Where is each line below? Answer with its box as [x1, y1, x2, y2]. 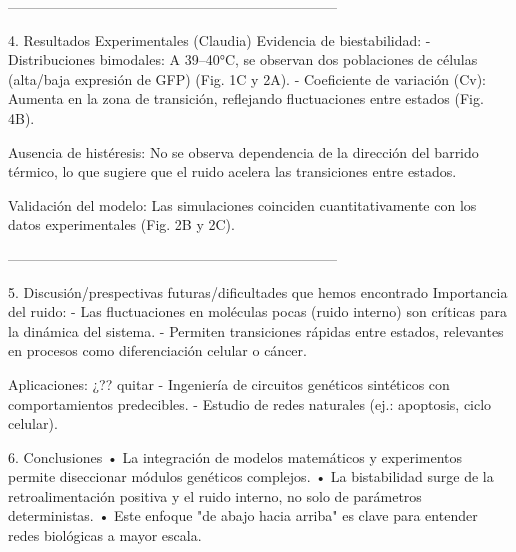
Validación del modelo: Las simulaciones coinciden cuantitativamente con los [8, 194, 477, 215]
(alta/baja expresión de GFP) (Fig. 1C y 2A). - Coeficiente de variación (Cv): [8, 68, 487, 89]
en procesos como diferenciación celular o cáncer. [8, 340, 307, 361]
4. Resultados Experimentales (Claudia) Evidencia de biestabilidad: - [8, 29, 431, 50]
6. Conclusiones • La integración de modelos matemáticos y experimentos [8, 446, 463, 467]
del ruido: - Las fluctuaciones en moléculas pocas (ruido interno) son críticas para [8, 301, 508, 322]
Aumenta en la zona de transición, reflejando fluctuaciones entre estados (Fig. [8, 88, 484, 109]
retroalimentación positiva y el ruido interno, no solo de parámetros [8, 485, 422, 506]
